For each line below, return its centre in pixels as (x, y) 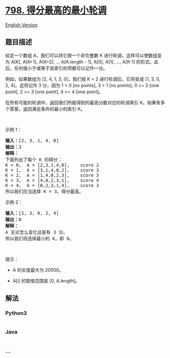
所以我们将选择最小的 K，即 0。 (40, 238)
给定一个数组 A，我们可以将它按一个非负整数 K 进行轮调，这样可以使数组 (81, 55)
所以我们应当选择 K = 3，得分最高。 (44, 191)
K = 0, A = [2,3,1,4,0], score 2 (52, 165)
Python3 (16, 313)
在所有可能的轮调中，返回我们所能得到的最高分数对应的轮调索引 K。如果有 (83, 102)
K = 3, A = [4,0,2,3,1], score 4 (52, 180)
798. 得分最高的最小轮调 (56, 10)
